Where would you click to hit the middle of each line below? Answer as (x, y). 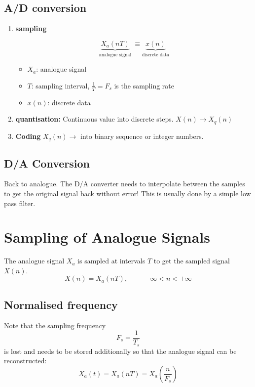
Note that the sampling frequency (55, 325)
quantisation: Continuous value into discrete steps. (94, 119)
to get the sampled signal (192, 261)
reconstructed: (25, 361)
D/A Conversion (47, 163)
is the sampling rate (144, 85)
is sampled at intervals (111, 261)
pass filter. (20, 203)
